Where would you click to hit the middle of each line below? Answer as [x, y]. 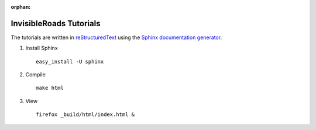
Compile [36, 75]
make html [50, 88]
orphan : [21, 7]
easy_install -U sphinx [70, 62]
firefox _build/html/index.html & [85, 115]
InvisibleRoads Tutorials [56, 23]
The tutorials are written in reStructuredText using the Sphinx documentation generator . [116, 37]
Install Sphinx [42, 48]
